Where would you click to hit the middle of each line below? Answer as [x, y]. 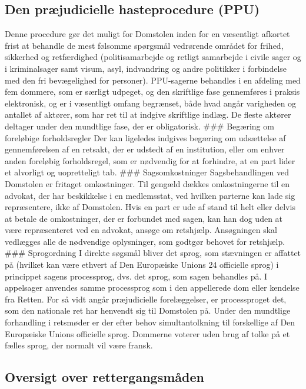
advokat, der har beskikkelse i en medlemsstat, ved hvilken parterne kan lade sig [150, 195]
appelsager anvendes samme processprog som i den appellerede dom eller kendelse [152, 287]
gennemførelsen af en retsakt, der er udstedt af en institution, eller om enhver [145, 149]
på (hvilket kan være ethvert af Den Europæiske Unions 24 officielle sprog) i [142, 265]
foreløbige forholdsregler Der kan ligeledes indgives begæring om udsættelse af [145, 137]
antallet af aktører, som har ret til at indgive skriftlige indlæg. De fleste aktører [148, 114]
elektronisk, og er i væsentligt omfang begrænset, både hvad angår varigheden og [151, 103]
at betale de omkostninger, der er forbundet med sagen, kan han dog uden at [144, 218]
